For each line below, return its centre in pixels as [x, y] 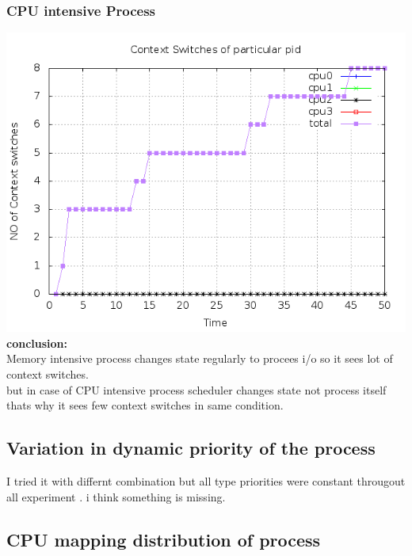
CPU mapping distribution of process [164, 539]
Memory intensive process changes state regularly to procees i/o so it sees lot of [200, 358]
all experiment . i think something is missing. [116, 496]
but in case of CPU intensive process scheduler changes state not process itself [196, 389]
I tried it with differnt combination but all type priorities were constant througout [206, 480]
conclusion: [37, 343]
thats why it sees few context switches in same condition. [145, 405]
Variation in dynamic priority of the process [191, 448]
